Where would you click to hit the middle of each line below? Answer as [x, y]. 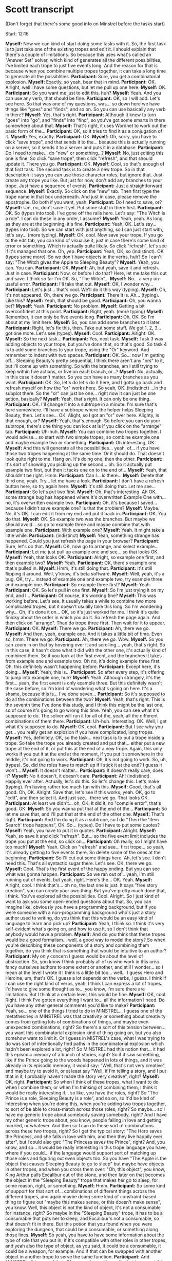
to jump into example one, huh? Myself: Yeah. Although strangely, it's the [83, 677]
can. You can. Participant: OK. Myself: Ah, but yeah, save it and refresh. [82, 267]
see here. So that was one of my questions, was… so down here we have [83, 103]
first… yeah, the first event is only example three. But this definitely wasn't [84, 683]
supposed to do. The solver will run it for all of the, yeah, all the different [82, 715]
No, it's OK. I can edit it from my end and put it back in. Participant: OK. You [86, 513]
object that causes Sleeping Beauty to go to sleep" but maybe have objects [85, 1164]
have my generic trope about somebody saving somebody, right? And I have [86, 1114]
